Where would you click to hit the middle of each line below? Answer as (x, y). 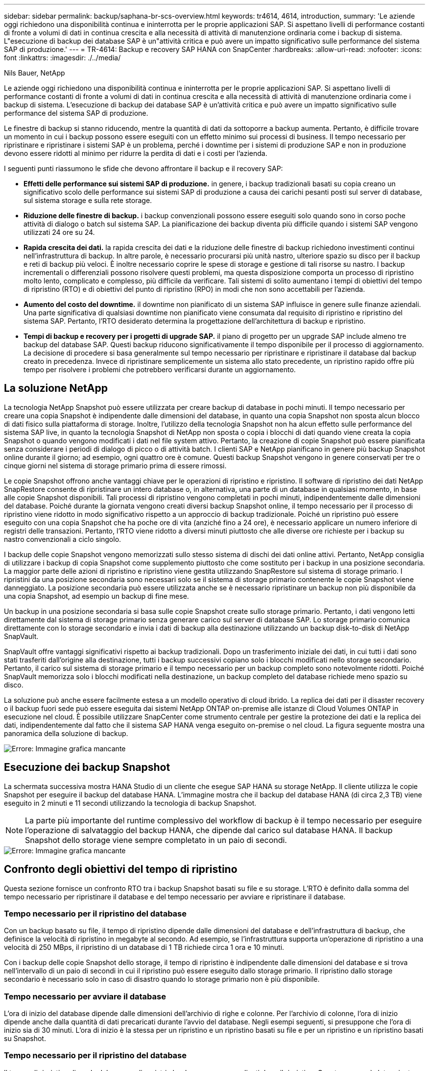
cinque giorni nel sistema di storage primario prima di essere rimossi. (115, 465)
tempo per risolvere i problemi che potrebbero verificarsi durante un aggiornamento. (160, 370)
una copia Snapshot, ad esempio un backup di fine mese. (96, 596)
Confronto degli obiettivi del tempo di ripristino (121, 869)
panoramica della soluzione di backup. (66, 733)
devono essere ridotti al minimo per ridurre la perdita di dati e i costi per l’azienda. (136, 153)
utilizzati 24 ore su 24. (59, 232)
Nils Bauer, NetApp (35, 73)
